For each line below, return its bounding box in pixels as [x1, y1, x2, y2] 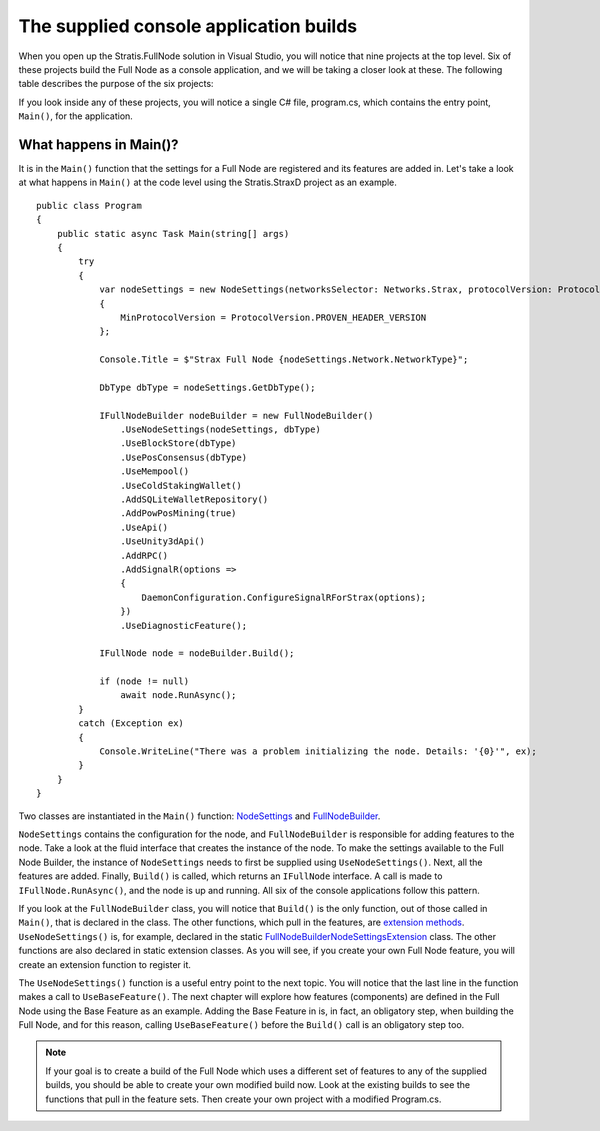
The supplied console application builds [18, 15, 358, 37]
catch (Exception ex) [78, 718, 185, 729]
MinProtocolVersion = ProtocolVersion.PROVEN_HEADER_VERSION [120, 311, 427, 323]
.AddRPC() [120, 550, 169, 561]
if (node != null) [99, 676, 190, 687]
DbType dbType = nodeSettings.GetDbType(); [99, 381, 316, 393]
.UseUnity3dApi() [120, 536, 205, 547]
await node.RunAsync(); [120, 690, 237, 701]
